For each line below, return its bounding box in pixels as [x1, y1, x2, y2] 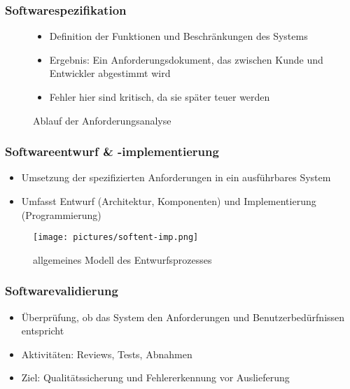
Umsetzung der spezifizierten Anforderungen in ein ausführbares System [21, 170, 331, 185]
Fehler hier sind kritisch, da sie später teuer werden [49, 90, 270, 104]
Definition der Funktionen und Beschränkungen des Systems [49, 29, 308, 43]
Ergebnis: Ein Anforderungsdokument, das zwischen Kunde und [49, 52, 323, 66]
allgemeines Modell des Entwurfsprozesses [33, 252, 212, 267]
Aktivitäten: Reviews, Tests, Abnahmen [21, 346, 192, 361]
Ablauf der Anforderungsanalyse [33, 113, 171, 127]
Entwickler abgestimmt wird [49, 66, 171, 80]
